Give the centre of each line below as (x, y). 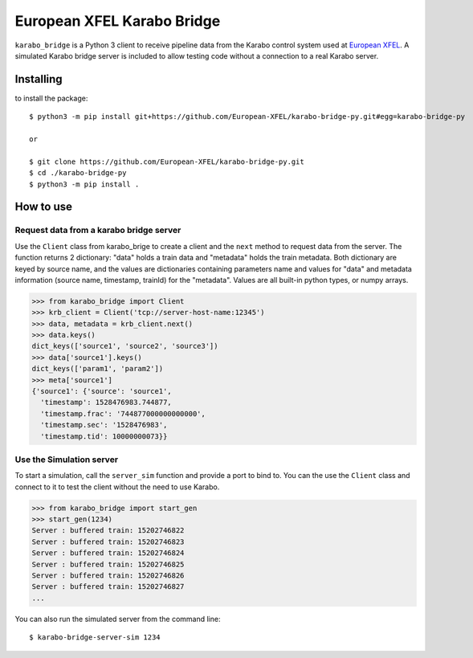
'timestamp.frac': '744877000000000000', (123, 413)
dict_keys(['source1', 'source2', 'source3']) (125, 346)
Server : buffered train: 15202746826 (108, 576)
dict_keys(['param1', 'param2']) (98, 369)
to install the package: (51, 98)
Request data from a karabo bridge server (98, 231)
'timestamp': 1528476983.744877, (106, 403)
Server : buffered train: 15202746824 (108, 553)
